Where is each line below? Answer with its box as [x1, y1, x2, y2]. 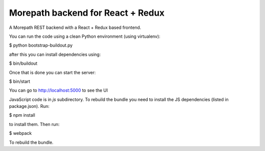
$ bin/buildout [9, 60, 38, 66]
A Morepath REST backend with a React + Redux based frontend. [9, 25, 141, 30]
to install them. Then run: [9, 121, 60, 127]
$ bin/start [9, 78, 30, 84]
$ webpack [9, 130, 32, 136]
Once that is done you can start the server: [9, 69, 96, 75]
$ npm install [9, 112, 35, 118]
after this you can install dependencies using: [9, 51, 101, 57]
